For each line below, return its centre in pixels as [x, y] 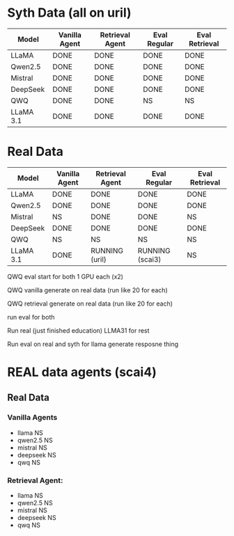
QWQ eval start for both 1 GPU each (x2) [65, 276]
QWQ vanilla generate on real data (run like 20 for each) [88, 290]
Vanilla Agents [32, 418]
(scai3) [149, 259]
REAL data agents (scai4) [82, 372]
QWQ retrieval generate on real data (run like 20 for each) [90, 304]
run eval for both [31, 317]
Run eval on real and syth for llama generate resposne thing [93, 344]
